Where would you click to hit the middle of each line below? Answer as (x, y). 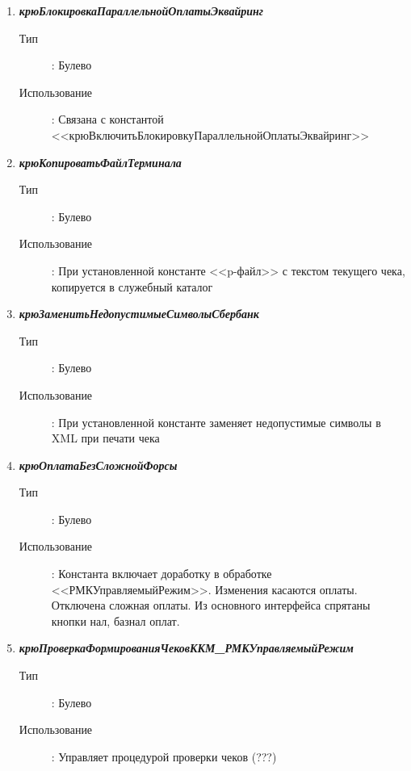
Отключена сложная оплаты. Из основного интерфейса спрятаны (211, 605)
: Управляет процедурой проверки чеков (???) (164, 756)
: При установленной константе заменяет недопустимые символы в (216, 422)
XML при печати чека (105, 438)
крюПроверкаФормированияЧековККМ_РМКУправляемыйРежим (186, 648)
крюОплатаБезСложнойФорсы (98, 465)
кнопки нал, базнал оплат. (115, 620)
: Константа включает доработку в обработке (161, 574)
